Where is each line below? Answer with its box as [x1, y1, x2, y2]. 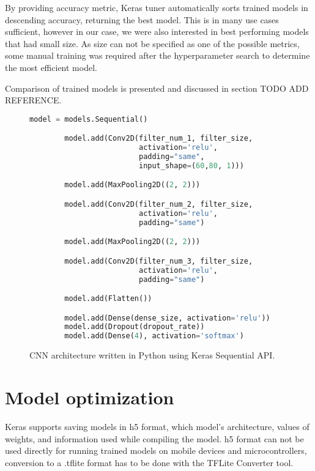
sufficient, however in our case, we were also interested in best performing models [5, 25, 309, 38]
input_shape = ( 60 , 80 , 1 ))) [138, 161, 244, 170]
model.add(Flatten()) [64, 294, 152, 303]
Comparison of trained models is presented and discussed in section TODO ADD [5, 81, 309, 94]
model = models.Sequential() [29, 114, 148, 124]
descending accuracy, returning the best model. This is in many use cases [5, 13, 279, 26]
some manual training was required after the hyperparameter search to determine [5, 49, 310, 62]
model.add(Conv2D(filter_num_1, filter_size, [64, 134, 253, 143]
